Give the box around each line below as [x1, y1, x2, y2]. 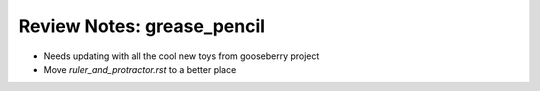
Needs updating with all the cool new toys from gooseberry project [43, 50, 320, 62]
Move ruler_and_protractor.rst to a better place [43, 63, 237, 75]
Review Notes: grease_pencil [18, 15, 265, 37]
